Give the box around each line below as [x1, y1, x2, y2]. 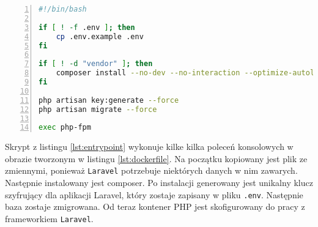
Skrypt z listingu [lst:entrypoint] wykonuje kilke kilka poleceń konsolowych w [5, 140, 294, 153]
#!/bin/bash [39, 5, 87, 13]
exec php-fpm [39, 123, 91, 132]
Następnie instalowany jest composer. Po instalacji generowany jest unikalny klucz [5, 176, 313, 189]
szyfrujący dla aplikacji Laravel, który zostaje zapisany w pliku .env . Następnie [5, 188, 303, 201]
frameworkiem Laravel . [5, 212, 94, 225]
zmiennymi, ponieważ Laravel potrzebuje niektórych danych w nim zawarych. [5, 164, 298, 177]
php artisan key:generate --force [39, 95, 179, 105]
